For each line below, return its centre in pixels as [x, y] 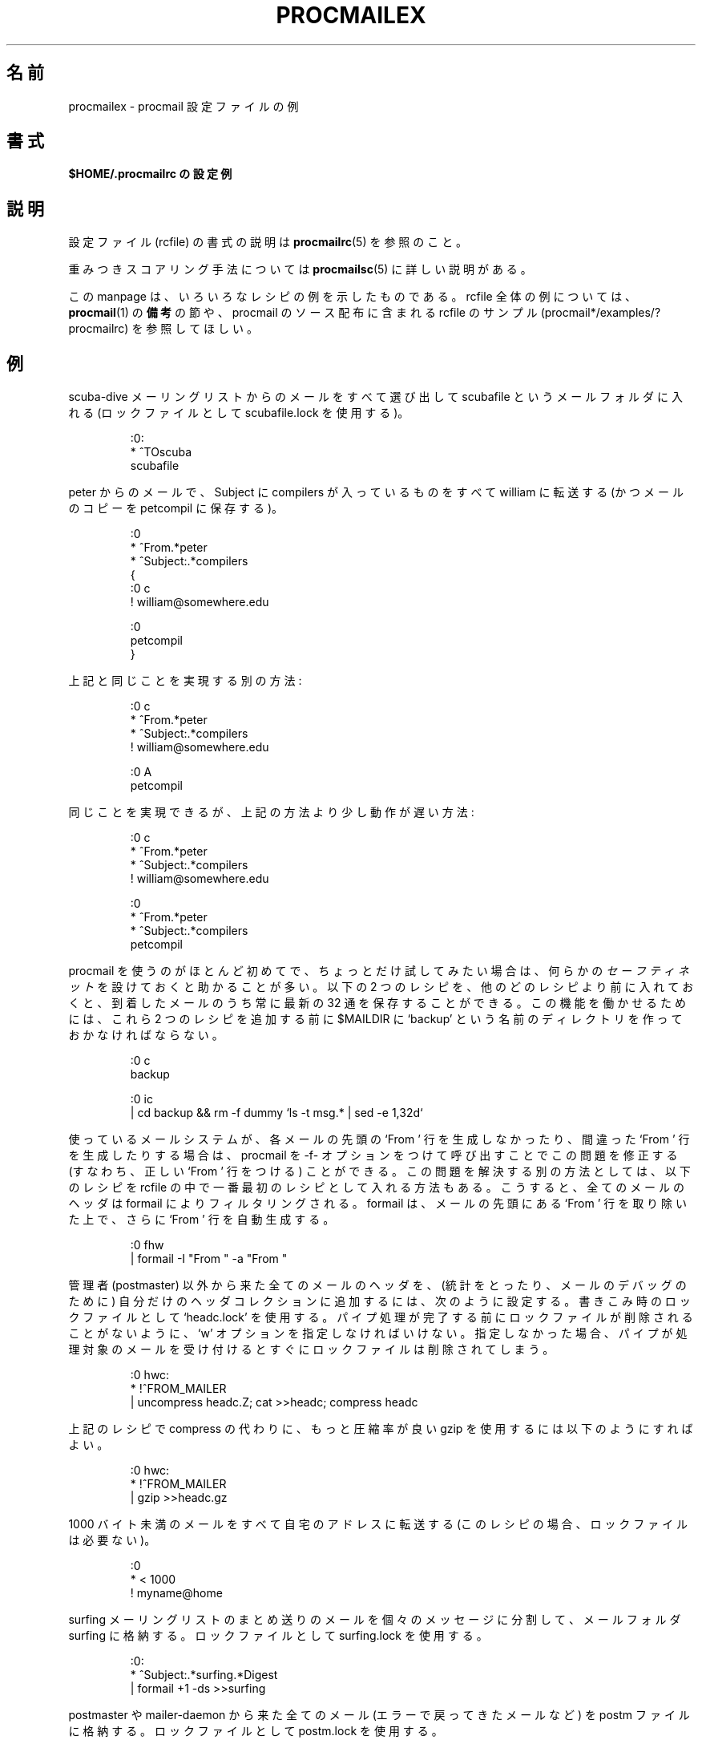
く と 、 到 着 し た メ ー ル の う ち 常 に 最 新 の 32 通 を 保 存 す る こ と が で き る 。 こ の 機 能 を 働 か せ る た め [377, 1003]
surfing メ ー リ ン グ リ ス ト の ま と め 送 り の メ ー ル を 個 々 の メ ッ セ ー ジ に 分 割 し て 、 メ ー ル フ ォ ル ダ [375, 1620]
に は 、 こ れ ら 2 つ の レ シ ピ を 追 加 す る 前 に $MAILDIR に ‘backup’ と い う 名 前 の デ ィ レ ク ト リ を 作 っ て [375, 1019]
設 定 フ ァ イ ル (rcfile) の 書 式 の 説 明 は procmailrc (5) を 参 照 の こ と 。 [268, 242]
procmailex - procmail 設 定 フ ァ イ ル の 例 [184, 106]
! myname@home [176, 1593]
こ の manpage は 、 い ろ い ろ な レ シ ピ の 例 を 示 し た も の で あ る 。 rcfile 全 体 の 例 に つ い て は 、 [353, 297]
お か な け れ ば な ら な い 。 [146, 1035]
